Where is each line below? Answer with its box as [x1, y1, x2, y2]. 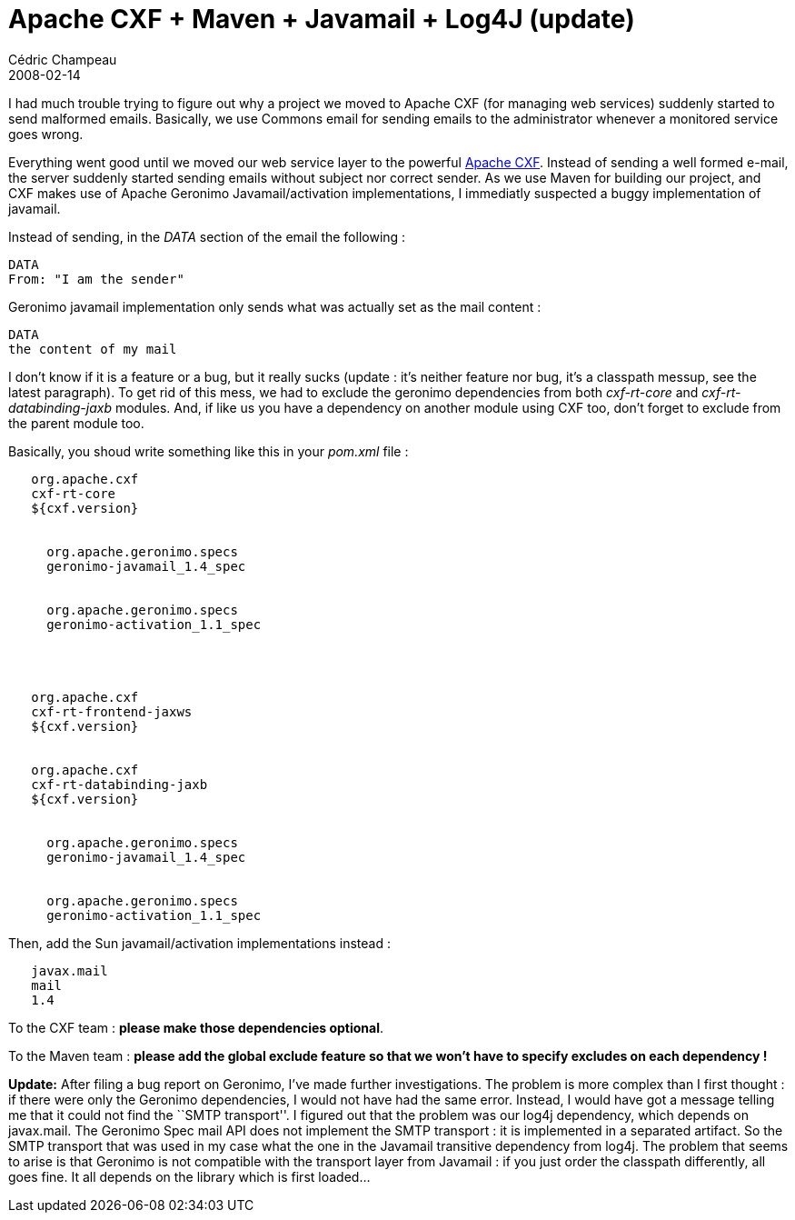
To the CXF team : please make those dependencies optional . [8, 1019, 384, 1035]
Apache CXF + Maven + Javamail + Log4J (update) [8, 4, 635, 35]
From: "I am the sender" [8, 271, 184, 286]
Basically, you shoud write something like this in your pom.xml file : [8, 443, 409, 459]
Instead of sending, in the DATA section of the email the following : [8, 228, 406, 245]
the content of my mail [8, 341, 177, 356]
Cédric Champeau [8, 51, 117, 67]
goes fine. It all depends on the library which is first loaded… [8, 1168, 371, 1185]
